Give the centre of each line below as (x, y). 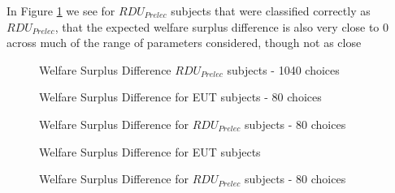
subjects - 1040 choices (283, 69)
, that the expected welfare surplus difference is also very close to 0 (221, 26)
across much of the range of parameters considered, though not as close (184, 43)
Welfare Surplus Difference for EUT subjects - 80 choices (180, 97)
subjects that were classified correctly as (271, 11)
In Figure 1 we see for (61, 11)
